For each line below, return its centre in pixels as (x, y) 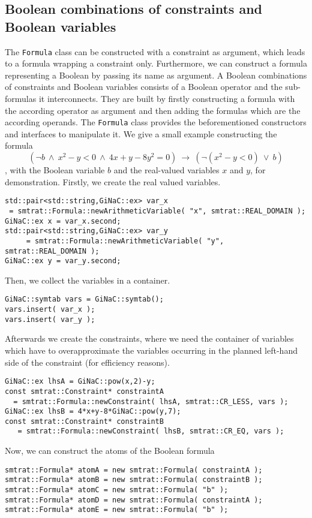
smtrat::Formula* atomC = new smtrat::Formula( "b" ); (117, 490)
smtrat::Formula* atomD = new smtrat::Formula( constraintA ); (134, 500)
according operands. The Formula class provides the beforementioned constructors (156, 122)
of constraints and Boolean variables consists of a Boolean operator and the (144, 87)
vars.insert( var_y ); (50, 319)
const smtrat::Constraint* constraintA (84, 391)
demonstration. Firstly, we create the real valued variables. (113, 181)
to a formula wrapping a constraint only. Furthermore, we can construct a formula (156, 63)
